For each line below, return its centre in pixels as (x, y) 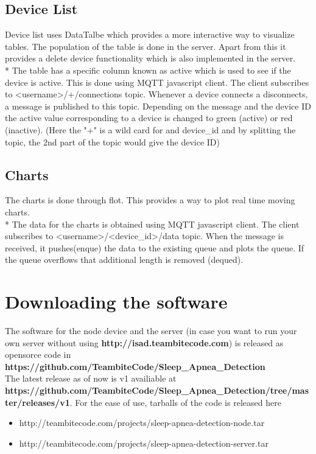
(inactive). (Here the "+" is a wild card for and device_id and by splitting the (150, 129)
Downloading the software (116, 302)
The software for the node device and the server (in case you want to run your (151, 331)
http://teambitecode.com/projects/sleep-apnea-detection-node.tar (142, 423)
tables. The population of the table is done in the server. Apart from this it (146, 46)
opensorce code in (38, 354)
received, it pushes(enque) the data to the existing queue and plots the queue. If (155, 247)
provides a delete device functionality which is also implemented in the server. (150, 58)
